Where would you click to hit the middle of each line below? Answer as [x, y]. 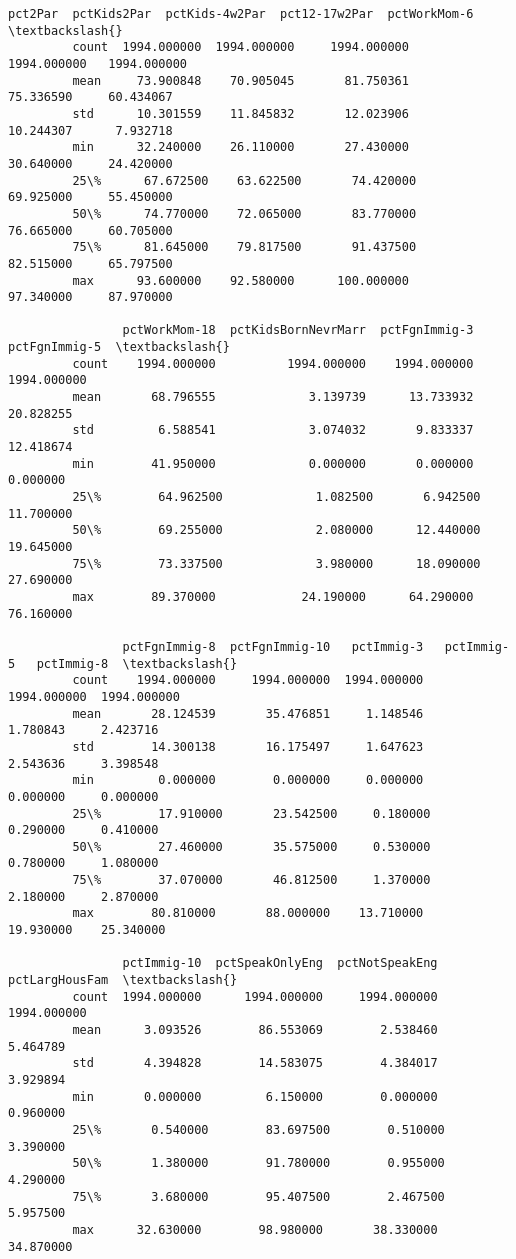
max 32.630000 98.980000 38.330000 [255, 1229]
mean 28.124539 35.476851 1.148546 [248, 713]
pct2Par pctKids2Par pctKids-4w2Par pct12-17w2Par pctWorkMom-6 [241, 14]
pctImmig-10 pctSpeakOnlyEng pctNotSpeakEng [280, 963]
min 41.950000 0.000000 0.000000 [273, 463]
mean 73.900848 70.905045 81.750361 [240, 80]
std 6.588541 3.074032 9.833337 [273, 430]
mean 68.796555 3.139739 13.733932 [273, 397]
